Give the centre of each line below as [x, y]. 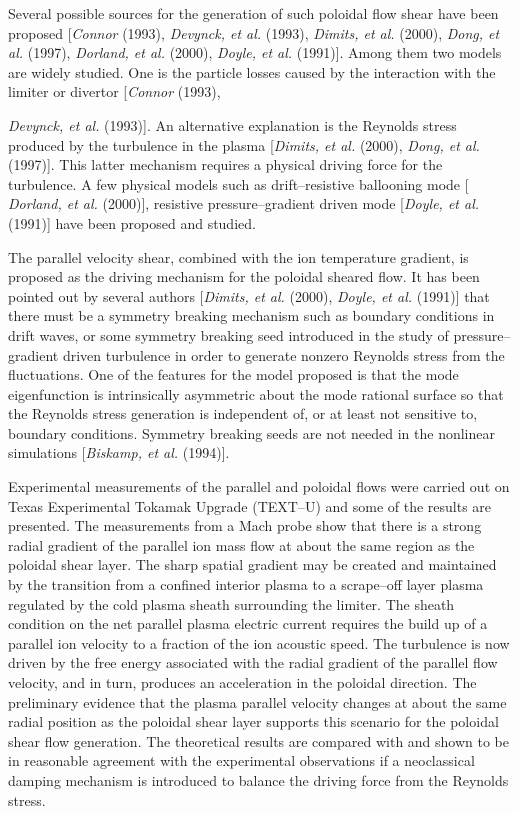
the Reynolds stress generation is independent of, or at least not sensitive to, [243, 413]
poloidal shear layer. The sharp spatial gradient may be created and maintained [252, 564]
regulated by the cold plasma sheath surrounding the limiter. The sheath [231, 603]
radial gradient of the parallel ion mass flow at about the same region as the [241, 544]
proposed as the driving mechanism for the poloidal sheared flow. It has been [244, 276]
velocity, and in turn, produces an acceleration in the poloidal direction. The [242, 682]
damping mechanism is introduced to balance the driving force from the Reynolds [258, 779]
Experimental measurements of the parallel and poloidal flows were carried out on [259, 486]
